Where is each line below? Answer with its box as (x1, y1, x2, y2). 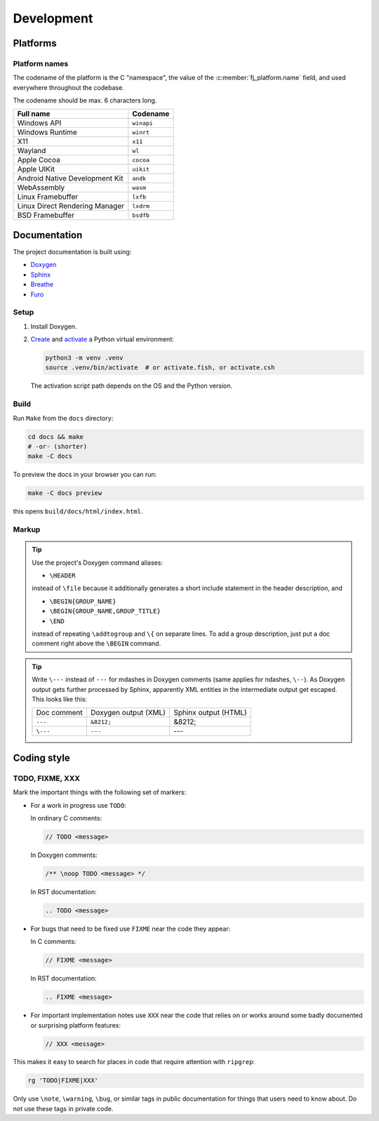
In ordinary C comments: (30, 813, 102, 822)
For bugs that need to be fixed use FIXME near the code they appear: (30, 924, 231, 933)
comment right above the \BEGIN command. (32, 639, 161, 648)
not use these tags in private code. (13, 1104, 114, 1113)
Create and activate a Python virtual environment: (30, 335, 175, 343)
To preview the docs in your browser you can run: (13, 471, 157, 479)
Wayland (17, 146, 46, 156)
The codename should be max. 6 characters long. (13, 96, 157, 105)
